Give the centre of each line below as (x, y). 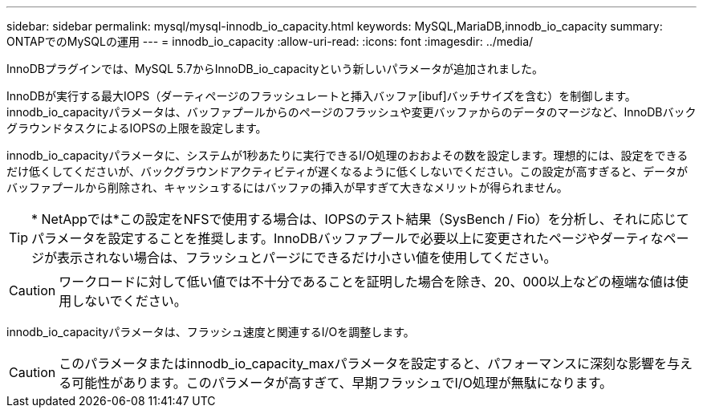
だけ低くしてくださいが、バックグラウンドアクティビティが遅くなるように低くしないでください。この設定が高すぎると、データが (347, 171)
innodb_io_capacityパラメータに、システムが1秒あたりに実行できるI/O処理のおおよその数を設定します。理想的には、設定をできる (347, 155)
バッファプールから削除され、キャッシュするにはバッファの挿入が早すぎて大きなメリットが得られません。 (287, 187)
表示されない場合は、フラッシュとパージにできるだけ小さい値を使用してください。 (307, 258)
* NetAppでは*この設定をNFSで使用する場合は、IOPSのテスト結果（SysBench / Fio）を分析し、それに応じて (360, 219)
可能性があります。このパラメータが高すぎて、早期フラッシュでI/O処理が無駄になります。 (342, 383)
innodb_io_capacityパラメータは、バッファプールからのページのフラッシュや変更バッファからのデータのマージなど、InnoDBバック (351, 112)
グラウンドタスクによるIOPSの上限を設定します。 (137, 128)
